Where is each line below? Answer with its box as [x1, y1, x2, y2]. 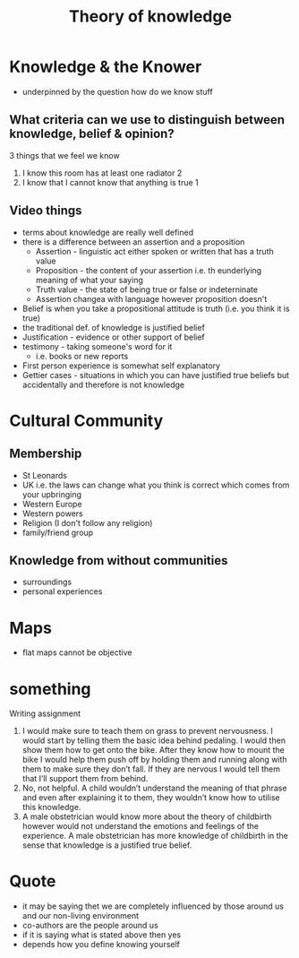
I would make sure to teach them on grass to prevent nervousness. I [21, 726, 273, 737]
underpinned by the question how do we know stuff [21, 86, 213, 97]
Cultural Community [9, 410, 164, 431]
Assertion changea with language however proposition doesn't [35, 293, 268, 304]
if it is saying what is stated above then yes [21, 929, 182, 940]
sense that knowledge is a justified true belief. [21, 840, 192, 850]
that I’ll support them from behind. [21, 773, 149, 784]
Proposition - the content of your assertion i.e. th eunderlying [35, 264, 262, 275]
